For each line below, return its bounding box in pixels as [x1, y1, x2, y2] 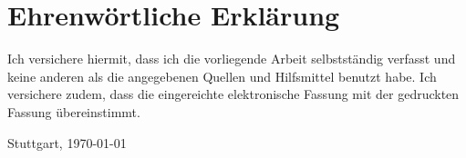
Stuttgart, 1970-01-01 [7, 133, 127, 152]
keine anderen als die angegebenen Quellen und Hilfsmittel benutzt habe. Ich [7, 66, 437, 85]
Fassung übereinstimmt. [7, 102, 140, 121]
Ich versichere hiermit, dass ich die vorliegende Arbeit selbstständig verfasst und [7, 49, 456, 68]
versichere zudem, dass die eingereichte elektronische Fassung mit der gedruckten [7, 84, 460, 104]
